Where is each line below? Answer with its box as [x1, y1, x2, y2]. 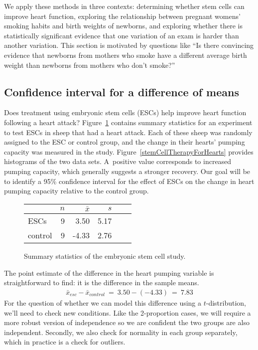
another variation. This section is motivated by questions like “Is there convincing [4, 40, 254, 50]
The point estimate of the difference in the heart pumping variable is [4, 267, 214, 278]
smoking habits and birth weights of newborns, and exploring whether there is [4, 20, 243, 31]
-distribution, [206, 298, 247, 308]
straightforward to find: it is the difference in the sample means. [4, 277, 199, 288]
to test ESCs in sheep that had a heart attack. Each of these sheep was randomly [4, 127, 253, 137]
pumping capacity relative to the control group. [4, 185, 149, 196]
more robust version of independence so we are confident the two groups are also [4, 317, 250, 328]
